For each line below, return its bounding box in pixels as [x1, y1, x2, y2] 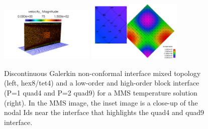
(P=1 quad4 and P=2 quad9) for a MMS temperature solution [4, 87, 197, 97]
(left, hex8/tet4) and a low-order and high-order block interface [4, 77, 199, 88]
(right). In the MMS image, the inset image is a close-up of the [4, 97, 198, 107]
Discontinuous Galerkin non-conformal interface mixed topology [4, 67, 201, 78]
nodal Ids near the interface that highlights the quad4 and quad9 [4, 107, 204, 117]
